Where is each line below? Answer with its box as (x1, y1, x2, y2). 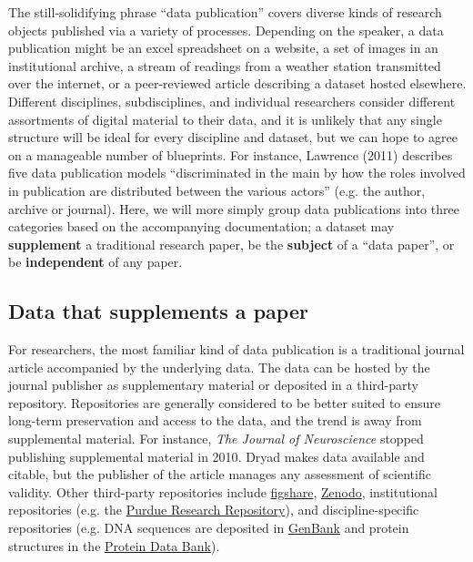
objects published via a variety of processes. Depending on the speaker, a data (8, 20, 444, 39)
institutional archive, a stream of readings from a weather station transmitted (8, 56, 441, 75)
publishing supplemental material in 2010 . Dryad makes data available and (8, 446, 425, 465)
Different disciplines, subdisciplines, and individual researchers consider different (8, 91, 456, 110)
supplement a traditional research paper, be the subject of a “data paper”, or (8, 234, 455, 253)
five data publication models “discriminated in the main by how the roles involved (8, 163, 466, 182)
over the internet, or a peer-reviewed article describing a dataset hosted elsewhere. (8, 74, 467, 93)
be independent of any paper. (8, 252, 183, 271)
